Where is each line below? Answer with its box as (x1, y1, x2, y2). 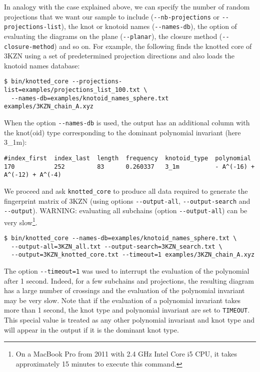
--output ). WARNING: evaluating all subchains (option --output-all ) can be (4, 205, 247, 216)
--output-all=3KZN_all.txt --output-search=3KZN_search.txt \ (11, 243, 222, 250)
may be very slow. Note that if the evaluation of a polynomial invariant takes (4, 295, 241, 305)
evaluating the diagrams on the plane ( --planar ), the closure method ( (4, 30, 222, 41)
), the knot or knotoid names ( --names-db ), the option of (61, 21, 237, 31)
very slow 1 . (4, 215, 37, 227)
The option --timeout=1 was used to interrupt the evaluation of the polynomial (4, 266, 249, 276)
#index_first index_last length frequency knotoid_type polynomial (4, 154, 251, 162)
